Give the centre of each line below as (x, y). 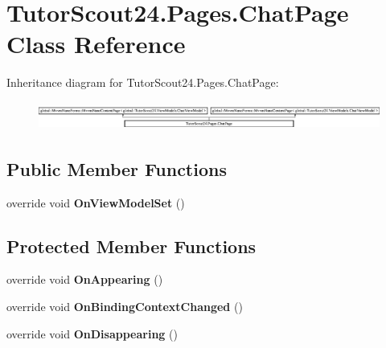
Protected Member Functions (131, 246)
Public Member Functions (117, 168)
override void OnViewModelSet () (96, 202)
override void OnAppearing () (85, 279)
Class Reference (96, 44)
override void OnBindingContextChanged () (125, 307)
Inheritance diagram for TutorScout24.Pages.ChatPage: (143, 82)
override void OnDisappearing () (92, 333)
